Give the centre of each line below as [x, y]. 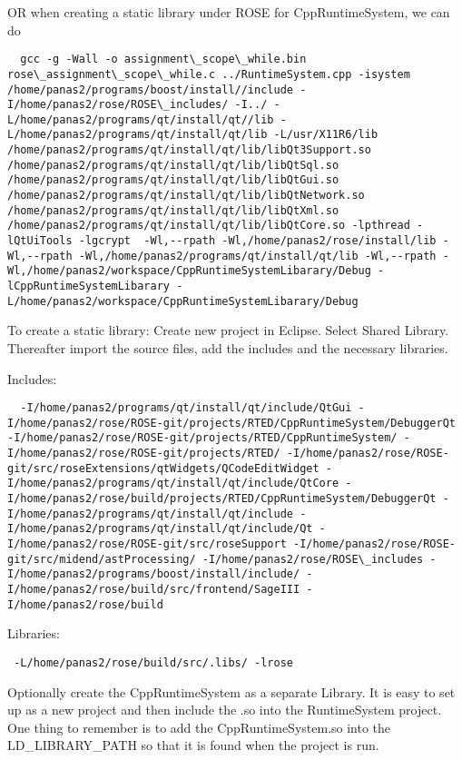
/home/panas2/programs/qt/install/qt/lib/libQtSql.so [173, 165]
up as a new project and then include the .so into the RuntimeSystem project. [225, 710]
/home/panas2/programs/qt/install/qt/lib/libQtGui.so [173, 180]
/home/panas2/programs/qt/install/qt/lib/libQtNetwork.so [186, 196]
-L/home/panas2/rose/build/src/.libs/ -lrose [153, 662]
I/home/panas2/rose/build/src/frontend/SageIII [154, 589]
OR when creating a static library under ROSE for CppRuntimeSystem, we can [229, 12]
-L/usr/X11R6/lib [326, 135]
